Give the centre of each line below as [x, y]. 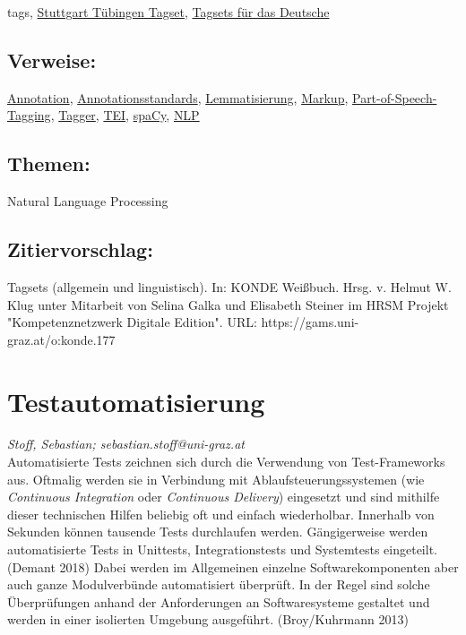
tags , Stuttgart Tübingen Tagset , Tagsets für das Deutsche [168, 12]
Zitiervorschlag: [80, 249]
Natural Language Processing [88, 201]
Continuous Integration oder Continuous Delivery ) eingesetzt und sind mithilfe [224, 497]
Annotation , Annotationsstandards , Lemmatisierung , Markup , [178, 97]
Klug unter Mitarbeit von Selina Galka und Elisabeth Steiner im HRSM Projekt [228, 304]
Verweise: [52, 60]
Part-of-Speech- [394, 97]
